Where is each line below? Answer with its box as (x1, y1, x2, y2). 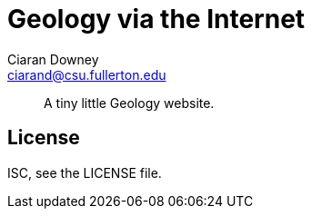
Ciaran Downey (7, 51, 99, 67)
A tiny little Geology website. (44, 94, 215, 111)
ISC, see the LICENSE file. (7, 164, 162, 181)
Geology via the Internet (7, 4, 306, 34)
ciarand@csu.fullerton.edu (7, 66, 166, 83)
